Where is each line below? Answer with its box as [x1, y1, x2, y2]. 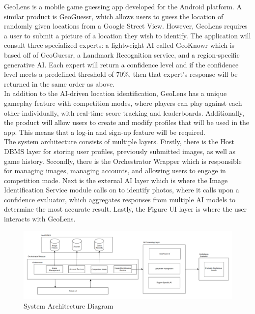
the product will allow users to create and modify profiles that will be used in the [4, 117, 250, 127]
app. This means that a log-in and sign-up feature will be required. [4, 126, 205, 137]
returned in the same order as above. [4, 78, 115, 89]
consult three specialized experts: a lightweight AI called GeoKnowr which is [4, 40, 235, 50]
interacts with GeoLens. [4, 214, 76, 224]
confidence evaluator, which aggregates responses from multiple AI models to [4, 194, 236, 204]
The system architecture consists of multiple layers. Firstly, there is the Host [4, 136, 234, 147]
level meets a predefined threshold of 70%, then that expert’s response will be [4, 69, 238, 79]
